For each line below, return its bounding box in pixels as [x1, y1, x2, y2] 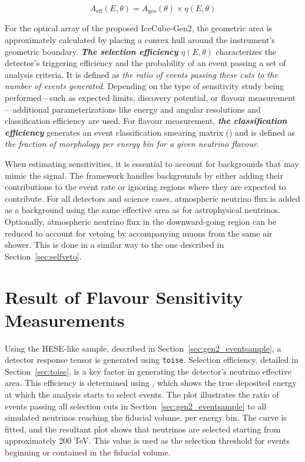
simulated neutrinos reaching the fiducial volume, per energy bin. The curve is [5, 411, 287, 424]
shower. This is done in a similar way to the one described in [5, 238, 224, 251]
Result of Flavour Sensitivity [5, 284, 243, 309]
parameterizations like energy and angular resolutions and [52, 103, 261, 115]
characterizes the [216, 45, 277, 57]
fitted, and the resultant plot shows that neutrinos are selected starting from [5, 422, 281, 435]
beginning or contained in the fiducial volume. [5, 446, 171, 458]
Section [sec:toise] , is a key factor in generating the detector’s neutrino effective [5, 365, 291, 377]
